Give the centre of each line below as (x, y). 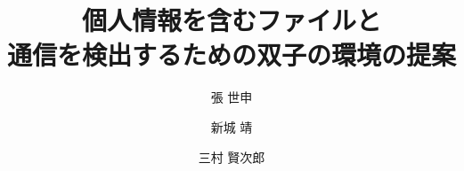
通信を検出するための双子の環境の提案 (232, 54)
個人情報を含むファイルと (231, 20)
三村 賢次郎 (232, 156)
